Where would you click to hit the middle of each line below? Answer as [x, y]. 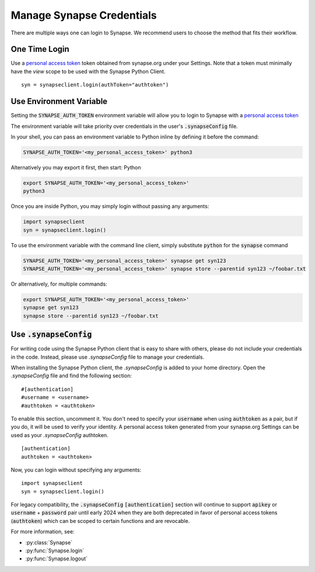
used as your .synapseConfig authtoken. [60, 435]
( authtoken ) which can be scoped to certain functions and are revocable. [100, 521]
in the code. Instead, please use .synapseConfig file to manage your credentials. [107, 357]
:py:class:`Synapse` [49, 542]
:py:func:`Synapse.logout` [56, 559]
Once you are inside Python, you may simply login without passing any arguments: [110, 206]
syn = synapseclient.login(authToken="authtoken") [95, 85]
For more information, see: [43, 532]
